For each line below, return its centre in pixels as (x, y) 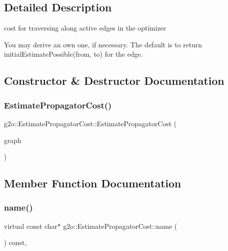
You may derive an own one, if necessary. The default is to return (103, 44)
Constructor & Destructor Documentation (114, 81)
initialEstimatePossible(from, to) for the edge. (74, 54)
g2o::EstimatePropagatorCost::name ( (120, 226)
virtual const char (31, 226)
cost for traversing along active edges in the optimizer (85, 28)
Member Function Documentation (93, 183)
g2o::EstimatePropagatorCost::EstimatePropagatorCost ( (90, 123)
